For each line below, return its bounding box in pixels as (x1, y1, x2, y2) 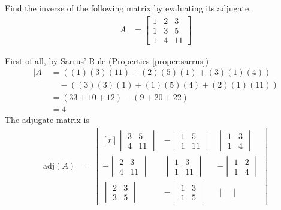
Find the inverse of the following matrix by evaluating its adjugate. (5, 2, 252, 14)
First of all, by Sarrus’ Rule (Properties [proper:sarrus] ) (5, 54, 209, 67)
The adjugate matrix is (5, 113, 89, 126)
